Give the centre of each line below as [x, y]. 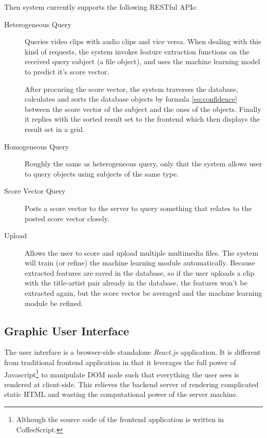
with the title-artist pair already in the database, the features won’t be [136, 283]
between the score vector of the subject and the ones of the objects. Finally [143, 109]
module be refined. [54, 303]
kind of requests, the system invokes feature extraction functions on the [137, 51]
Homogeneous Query [37, 146]
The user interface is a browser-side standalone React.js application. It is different [132, 352]
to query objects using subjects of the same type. [102, 173]
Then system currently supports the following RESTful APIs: [101, 7]
